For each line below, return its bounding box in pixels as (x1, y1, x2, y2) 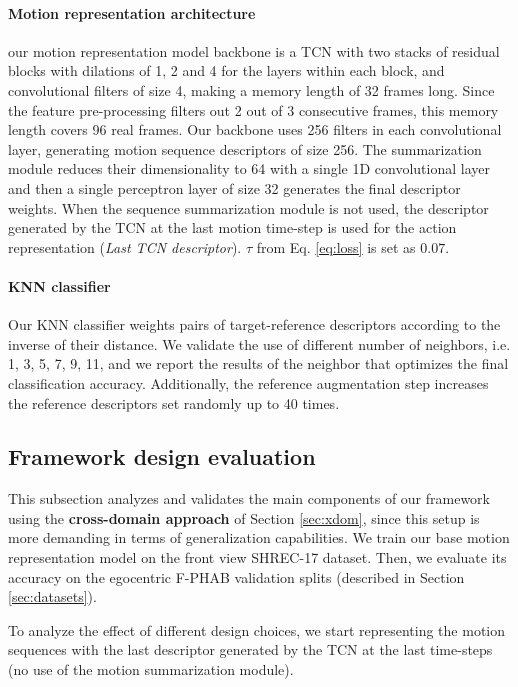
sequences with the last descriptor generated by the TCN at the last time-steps (8, 639, 493, 660)
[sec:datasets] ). (8, 586, 97, 607)
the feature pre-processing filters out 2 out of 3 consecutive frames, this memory (8, 99, 499, 120)
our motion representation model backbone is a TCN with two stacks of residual (8, 40, 500, 61)
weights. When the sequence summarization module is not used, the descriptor (8, 197, 489, 218)
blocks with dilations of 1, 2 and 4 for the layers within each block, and (8, 60, 445, 81)
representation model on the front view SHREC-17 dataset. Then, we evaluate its (8, 547, 507, 568)
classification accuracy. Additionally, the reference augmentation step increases (8, 372, 489, 393)
